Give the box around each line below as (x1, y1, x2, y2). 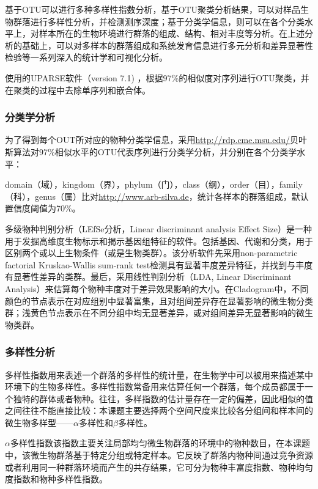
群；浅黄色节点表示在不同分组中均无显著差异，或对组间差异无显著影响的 (5, 306, 296, 319)
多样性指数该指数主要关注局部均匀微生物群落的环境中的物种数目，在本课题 (10, 436, 310, 449)
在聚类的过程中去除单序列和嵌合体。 (5, 83, 150, 96)
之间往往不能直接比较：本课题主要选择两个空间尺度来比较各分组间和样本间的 (5, 404, 313, 417)
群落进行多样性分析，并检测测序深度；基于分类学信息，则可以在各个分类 (13, 15, 305, 28)
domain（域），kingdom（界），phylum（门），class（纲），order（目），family (5, 178, 303, 191)
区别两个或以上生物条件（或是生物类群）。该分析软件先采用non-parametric (5, 246, 298, 259)
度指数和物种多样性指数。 (5, 472, 108, 485)
